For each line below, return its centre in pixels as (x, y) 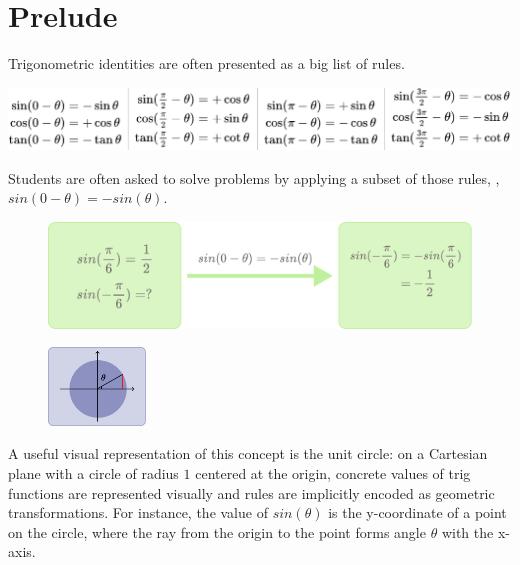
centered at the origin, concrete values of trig (333, 472)
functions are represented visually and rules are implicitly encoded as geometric (251, 492)
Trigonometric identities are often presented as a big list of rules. (206, 63)
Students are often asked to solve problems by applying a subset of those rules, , (254, 177)
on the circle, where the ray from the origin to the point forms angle (217, 531)
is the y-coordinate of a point (417, 512)
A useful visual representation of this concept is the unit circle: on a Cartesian (248, 453)
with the (467, 531)
